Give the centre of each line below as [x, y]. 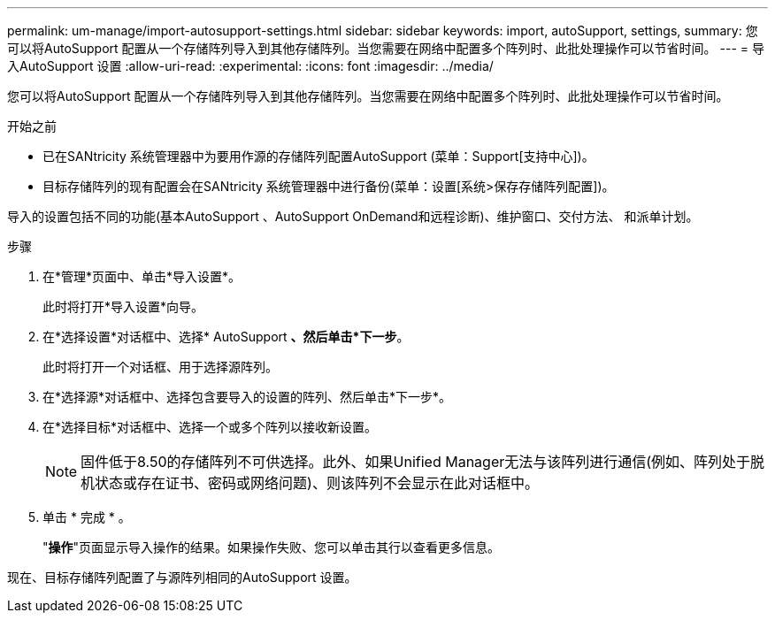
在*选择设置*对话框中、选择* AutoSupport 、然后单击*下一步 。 [226, 337]
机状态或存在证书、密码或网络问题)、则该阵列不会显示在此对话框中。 [310, 483]
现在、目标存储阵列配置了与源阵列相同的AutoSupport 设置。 [182, 577]
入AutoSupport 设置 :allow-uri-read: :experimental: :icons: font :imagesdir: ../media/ [250, 66]
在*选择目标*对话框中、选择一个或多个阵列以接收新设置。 [210, 427]
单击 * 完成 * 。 [87, 517]
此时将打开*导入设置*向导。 [123, 306]
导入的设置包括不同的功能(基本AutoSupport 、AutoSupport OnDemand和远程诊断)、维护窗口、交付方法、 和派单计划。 [353, 216]
